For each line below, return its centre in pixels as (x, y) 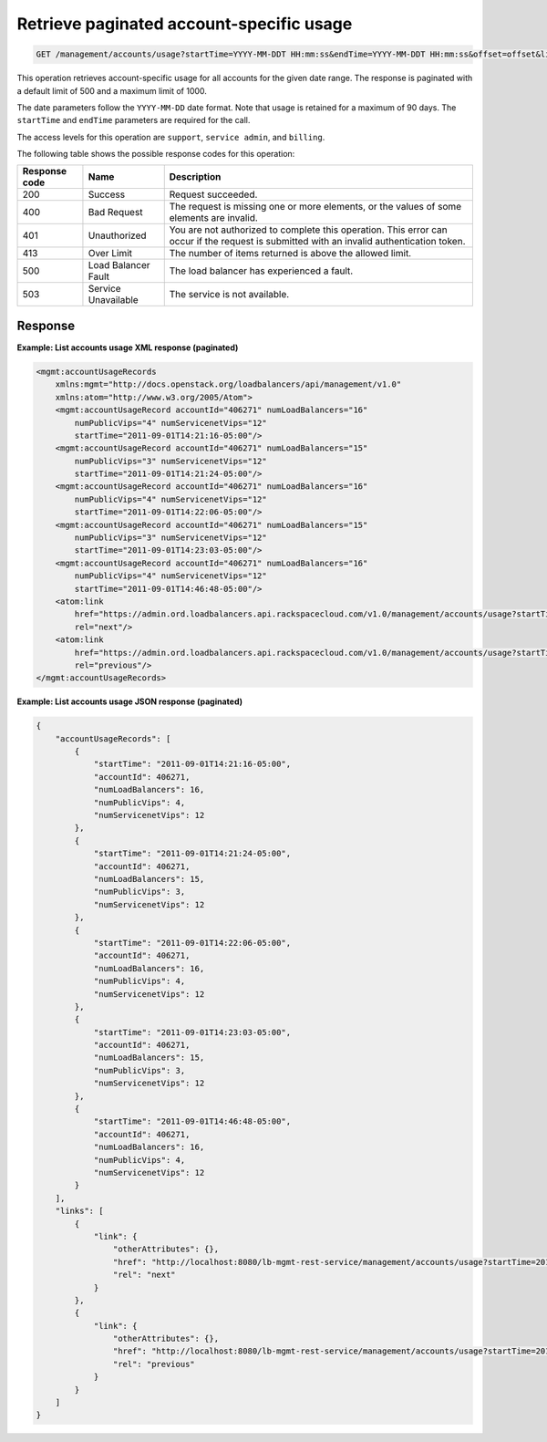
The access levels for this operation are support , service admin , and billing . (171, 137)
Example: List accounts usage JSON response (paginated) (130, 701)
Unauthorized (117, 235)
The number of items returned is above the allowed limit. (290, 254)
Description (195, 177)
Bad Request (115, 213)
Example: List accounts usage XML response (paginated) (128, 348)
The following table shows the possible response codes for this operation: (156, 154)
